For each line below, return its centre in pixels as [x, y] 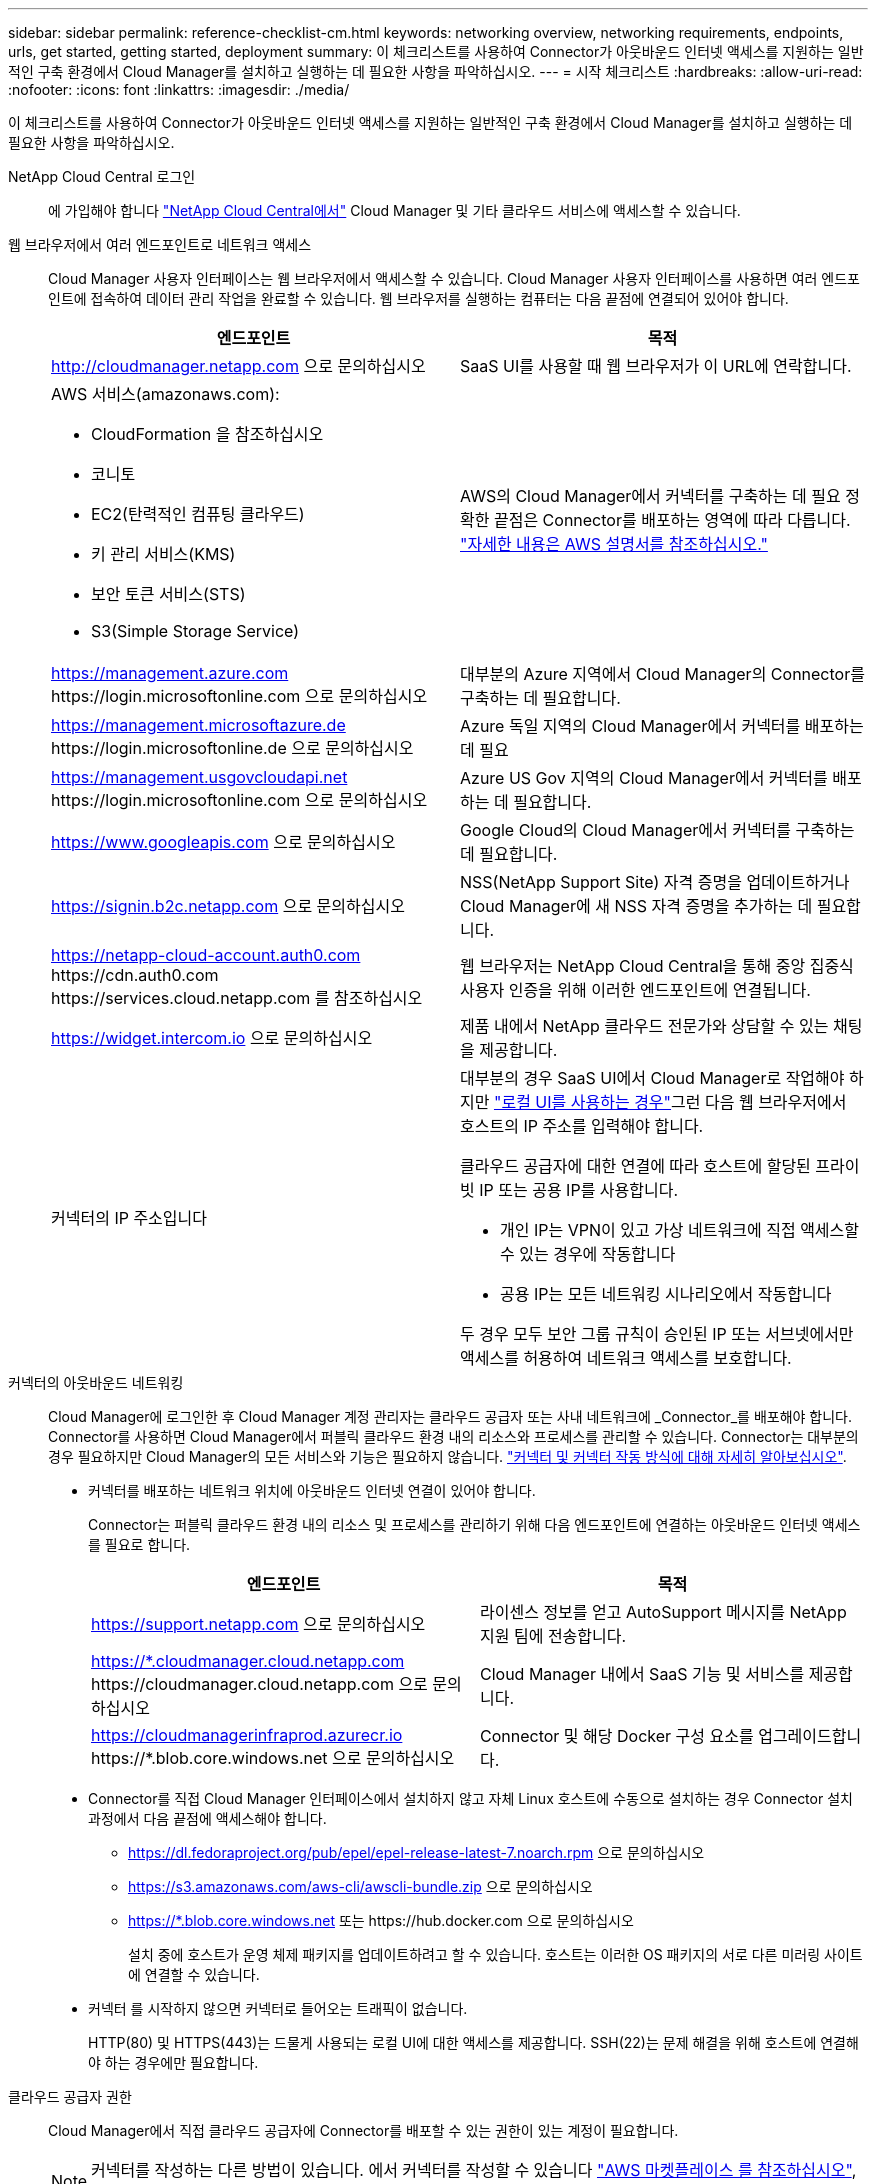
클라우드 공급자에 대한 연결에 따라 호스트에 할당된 [635, 1166]
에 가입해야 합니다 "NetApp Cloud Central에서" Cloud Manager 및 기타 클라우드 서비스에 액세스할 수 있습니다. [394, 210]
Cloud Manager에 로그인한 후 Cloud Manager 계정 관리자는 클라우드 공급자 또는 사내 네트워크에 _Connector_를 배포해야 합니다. [450, 1416]
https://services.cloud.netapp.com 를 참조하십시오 [237, 998]
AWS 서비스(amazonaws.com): [165, 394]
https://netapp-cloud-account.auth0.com [206, 955]
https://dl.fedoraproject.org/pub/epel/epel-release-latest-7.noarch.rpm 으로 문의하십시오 [416, 1852]
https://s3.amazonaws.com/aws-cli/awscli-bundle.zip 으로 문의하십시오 [360, 1886]
